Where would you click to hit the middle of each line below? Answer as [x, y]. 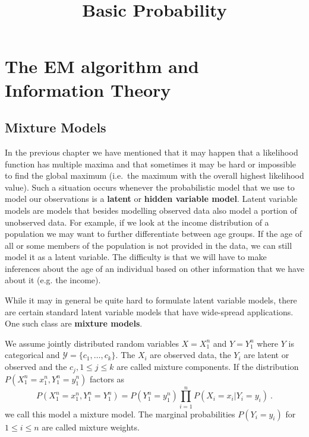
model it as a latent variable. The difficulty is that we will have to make [136, 257]
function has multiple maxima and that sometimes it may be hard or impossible [151, 164]
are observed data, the [190, 355]
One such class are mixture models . [74, 323]
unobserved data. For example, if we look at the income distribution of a [137, 222]
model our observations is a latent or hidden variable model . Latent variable [151, 199]
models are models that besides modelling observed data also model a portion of [151, 210]
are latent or [267, 355]
